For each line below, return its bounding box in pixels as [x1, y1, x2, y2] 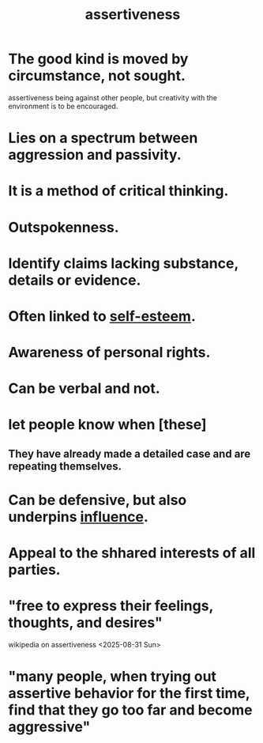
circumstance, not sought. [8, 67, 186, 85]
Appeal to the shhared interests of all [8, 544, 256, 562]
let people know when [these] [8, 416, 207, 434]
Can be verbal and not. [8, 379, 160, 398]
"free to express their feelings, [8, 597, 213, 615]
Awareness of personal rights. [8, 344, 211, 361]
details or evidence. [8, 271, 141, 289]
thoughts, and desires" [8, 614, 163, 632]
